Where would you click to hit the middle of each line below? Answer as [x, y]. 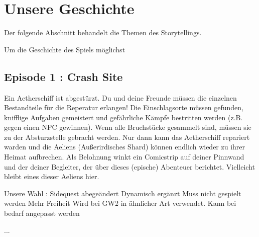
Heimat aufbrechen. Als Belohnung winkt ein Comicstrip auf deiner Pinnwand [124, 157]
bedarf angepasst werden [42, 213]
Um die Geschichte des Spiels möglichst [65, 49]
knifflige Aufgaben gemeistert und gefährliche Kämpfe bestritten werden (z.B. [123, 117]
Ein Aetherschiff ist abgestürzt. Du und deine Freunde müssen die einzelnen [120, 97]
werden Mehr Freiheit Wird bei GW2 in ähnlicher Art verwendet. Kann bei [120, 203]
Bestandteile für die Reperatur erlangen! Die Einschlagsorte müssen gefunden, [124, 107]
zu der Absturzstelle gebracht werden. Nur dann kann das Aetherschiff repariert [127, 137]
